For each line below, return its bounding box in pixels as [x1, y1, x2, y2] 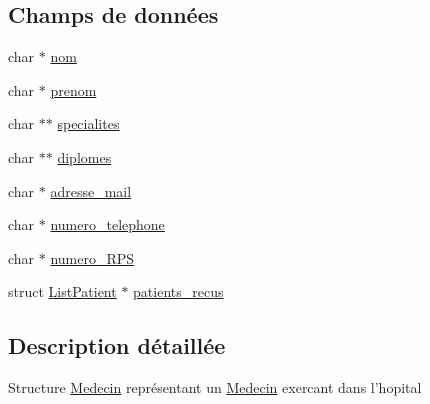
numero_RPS [50, 247, 135, 268]
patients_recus [133, 281, 224, 302]
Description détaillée [8, 330, 226, 361]
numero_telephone [50, 214, 165, 235]
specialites [57, 113, 120, 134]
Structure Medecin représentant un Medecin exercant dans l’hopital [8, 377, 422, 398]
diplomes [57, 146, 112, 167]
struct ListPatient [8, 281, 117, 302]
